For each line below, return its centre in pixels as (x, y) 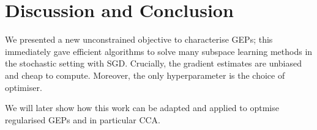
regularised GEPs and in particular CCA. (83, 119)
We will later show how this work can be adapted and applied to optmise (142, 108)
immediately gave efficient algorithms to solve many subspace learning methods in (159, 51)
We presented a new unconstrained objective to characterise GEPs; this (139, 39)
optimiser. (24, 87)
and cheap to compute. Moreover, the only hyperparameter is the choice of (145, 75)
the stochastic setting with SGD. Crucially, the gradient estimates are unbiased (154, 63)
